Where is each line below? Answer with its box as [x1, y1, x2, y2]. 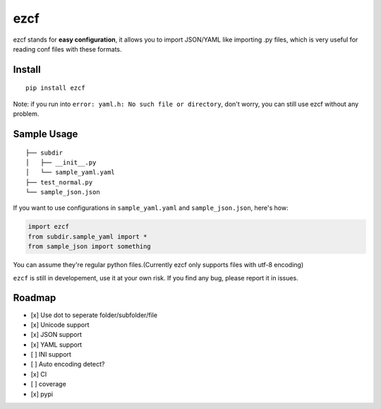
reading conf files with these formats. [13, 45, 122, 53]
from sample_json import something [28, 242, 151, 251]
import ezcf [28, 223, 70, 231]
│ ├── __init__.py [25, 158, 97, 166]
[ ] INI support [30, 350, 72, 359]
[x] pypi [30, 389, 53, 398]
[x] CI [30, 369, 47, 378]
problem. [13, 109, 40, 118]
